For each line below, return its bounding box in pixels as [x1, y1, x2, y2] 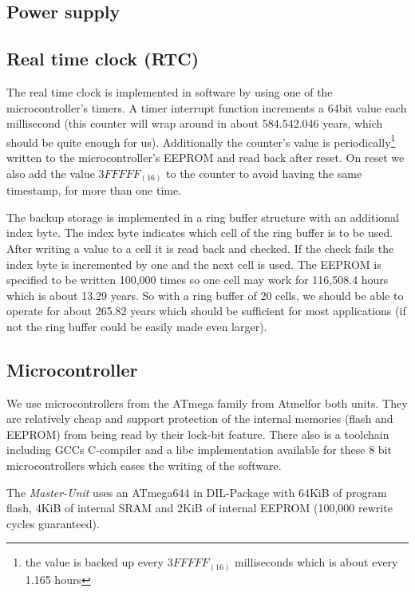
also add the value [6, 164, 95, 181]
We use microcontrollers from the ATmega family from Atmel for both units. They [6, 394, 408, 411]
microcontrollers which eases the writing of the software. [6, 457, 282, 474]
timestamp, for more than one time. [6, 182, 182, 199]
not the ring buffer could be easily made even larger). [6, 318, 267, 334]
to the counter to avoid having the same [166, 164, 362, 181]
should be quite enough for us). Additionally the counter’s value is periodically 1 [6, 131, 396, 150]
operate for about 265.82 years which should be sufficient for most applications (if [6, 302, 406, 319]
